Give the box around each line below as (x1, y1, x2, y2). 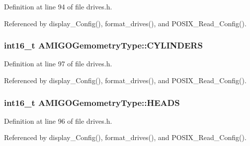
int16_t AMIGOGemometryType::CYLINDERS (4, 39, 203, 51)
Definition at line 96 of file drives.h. (4, 115, 112, 126)
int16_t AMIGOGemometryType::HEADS (4, 96, 180, 108)
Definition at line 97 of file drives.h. (4, 58, 112, 69)
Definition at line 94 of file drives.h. (4, 1, 112, 11)
